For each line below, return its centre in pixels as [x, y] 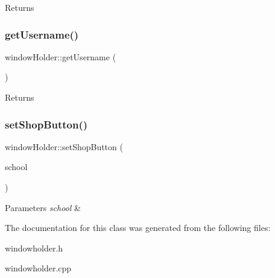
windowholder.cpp [38, 268]
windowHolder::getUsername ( [61, 56]
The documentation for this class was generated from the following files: [138, 228]
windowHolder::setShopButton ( [64, 146]
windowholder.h [34, 248]
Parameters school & [43, 207]
